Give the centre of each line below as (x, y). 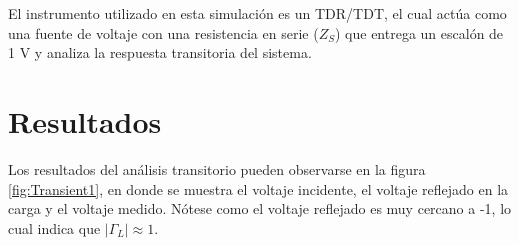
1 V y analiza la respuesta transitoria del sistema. (160, 52)
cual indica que (54, 227)
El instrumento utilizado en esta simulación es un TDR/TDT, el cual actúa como (257, 13)
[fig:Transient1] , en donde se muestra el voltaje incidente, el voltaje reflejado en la (258, 188)
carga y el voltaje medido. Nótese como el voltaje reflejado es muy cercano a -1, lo (260, 208)
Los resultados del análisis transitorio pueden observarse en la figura (217, 168)
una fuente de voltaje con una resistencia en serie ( (163, 32)
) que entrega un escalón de (419, 32)
